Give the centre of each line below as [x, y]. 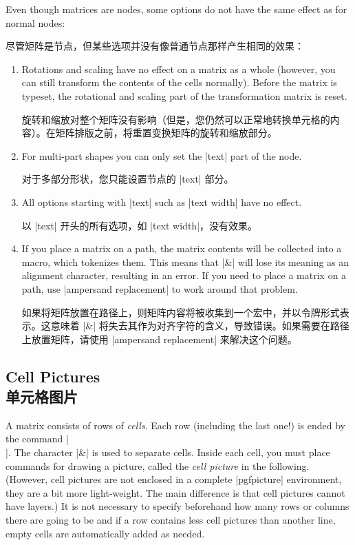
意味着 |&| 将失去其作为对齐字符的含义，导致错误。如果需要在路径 [200, 326]
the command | [37, 439]
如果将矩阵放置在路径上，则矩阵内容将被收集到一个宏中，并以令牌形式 [181, 312]
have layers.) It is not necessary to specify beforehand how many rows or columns [177, 506]
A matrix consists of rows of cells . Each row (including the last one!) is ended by [175, 425]
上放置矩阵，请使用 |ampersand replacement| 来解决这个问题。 [159, 339]
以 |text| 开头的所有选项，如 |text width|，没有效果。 [140, 225]
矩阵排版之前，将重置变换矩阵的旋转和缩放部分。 [166, 133]
